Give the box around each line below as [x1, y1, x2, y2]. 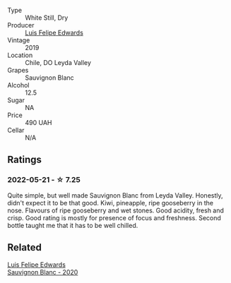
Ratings [7, 154, 42, 166]
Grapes [7, 66, 29, 74]
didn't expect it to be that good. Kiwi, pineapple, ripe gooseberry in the [7, 198, 214, 207]
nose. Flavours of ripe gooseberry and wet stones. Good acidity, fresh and [7, 206, 225, 215]
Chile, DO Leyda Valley [25, 59, 92, 66]
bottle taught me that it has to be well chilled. [7, 221, 138, 229]
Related [7, 241, 42, 253]
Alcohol [7, 81, 30, 89]
